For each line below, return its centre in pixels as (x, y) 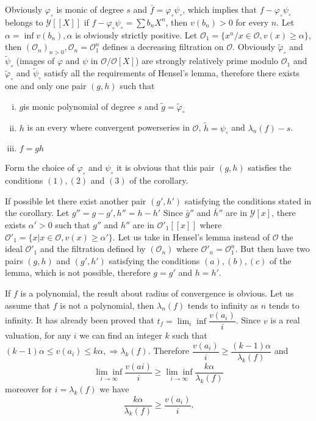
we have (114, 388)
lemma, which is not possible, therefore (78, 272)
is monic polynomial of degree (79, 106)
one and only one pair (46, 86)
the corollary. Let (37, 213)
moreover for (29, 388)
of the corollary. (159, 180)
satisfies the (270, 167)
